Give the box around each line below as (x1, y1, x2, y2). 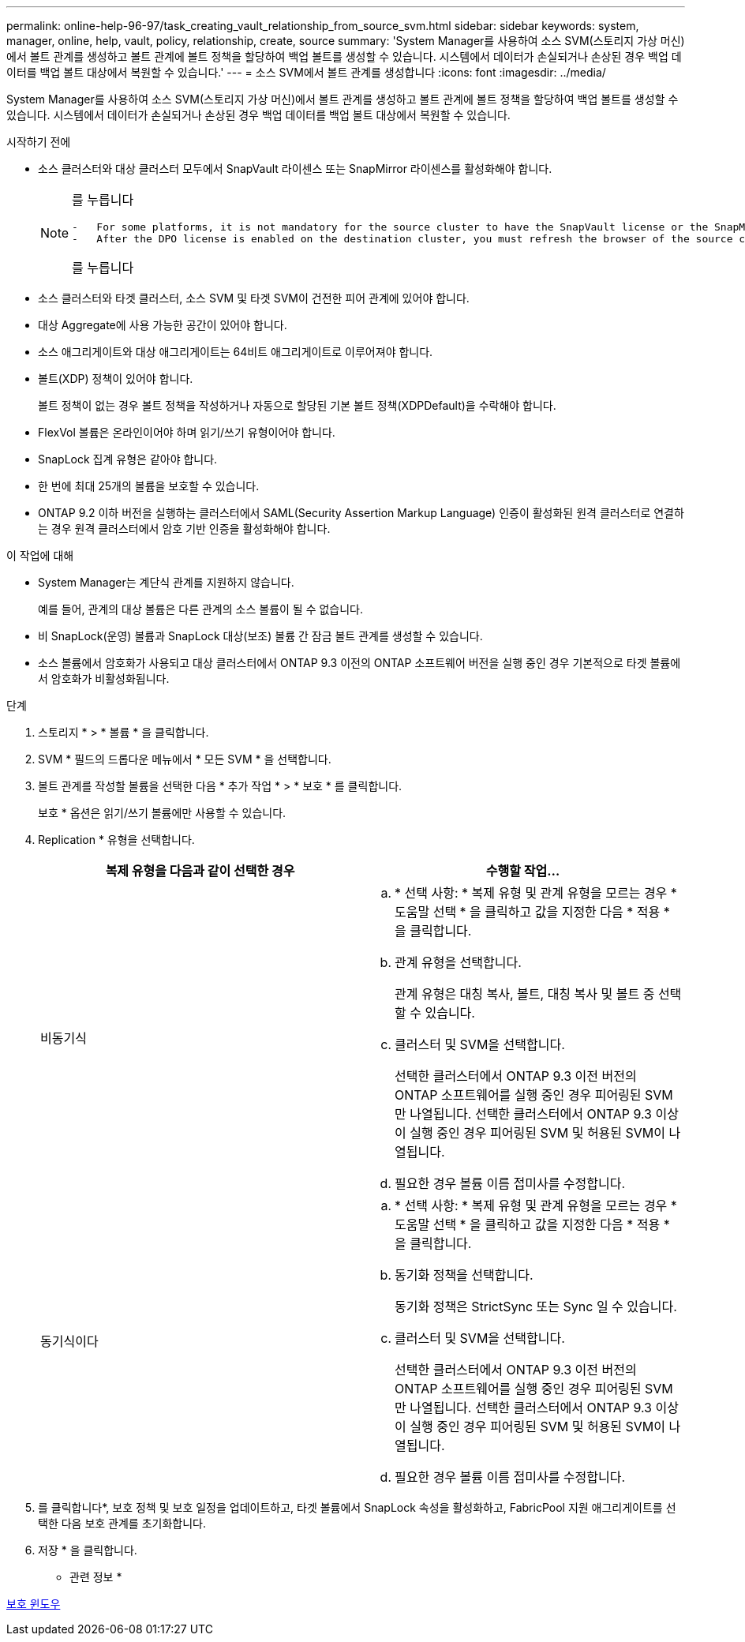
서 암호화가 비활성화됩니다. (38, 672, 170, 685)
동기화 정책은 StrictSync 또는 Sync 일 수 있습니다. (395, 1299, 677, 1314)
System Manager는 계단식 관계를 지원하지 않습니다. (38, 575, 294, 589)
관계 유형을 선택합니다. (395, 954, 522, 970)
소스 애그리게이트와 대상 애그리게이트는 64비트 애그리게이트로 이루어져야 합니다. (38, 345, 433, 358)
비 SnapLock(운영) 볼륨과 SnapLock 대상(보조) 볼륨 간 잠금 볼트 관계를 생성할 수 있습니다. (38, 629, 483, 643)
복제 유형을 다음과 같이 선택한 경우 (105, 863, 295, 879)
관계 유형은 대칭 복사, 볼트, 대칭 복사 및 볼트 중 (395, 986, 655, 1002)
